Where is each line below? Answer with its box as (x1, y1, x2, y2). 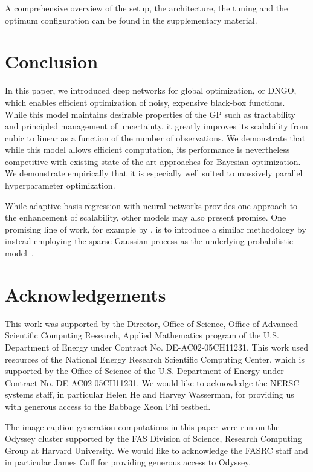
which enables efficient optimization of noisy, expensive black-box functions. (5, 95, 285, 108)
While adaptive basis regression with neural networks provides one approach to (5, 199, 298, 212)
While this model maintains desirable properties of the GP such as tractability (5, 108, 295, 120)
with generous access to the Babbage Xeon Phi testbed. (5, 399, 211, 412)
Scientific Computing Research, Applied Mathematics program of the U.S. (5, 329, 279, 341)
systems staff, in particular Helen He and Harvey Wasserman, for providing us (5, 388, 294, 401)
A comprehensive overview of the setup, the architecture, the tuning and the (5, 2, 288, 14)
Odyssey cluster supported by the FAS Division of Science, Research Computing (5, 432, 302, 445)
